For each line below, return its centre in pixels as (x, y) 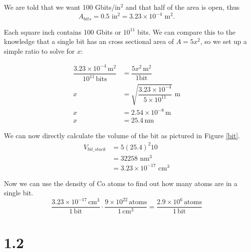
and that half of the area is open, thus (183, 7)
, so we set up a (224, 41)
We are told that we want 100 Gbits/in (62, 7)
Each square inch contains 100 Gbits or (63, 31)
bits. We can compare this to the (186, 31)
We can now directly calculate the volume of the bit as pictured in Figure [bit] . (122, 136)
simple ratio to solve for (39, 51)
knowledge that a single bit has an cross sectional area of (89, 41)
